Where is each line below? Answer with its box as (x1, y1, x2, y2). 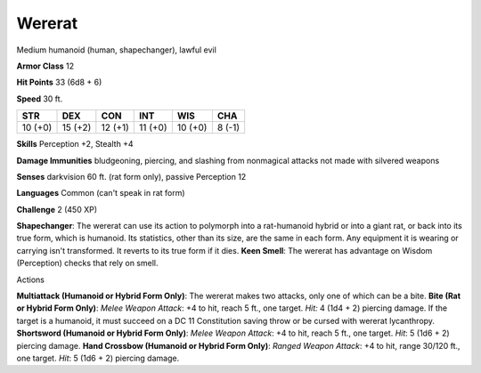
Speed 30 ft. (16, 93, 63, 104)
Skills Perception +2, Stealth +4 (16, 139, 134, 150)
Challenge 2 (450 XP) (16, 204, 98, 215)
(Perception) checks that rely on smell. (16, 258, 159, 269)
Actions (16, 274, 45, 285)
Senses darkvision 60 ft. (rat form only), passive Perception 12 (16, 171, 247, 182)
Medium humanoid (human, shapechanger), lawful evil (16, 45, 217, 55)
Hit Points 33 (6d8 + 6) (16, 77, 102, 88)
